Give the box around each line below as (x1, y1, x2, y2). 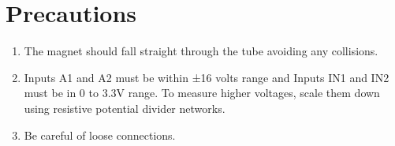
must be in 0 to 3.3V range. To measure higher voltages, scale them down (24, 84, 380, 101)
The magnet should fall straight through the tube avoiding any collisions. (24, 43, 378, 59)
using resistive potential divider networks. (24, 99, 225, 116)
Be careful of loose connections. (24, 126, 176, 143)
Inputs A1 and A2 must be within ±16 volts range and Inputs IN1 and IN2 (24, 69, 389, 85)
